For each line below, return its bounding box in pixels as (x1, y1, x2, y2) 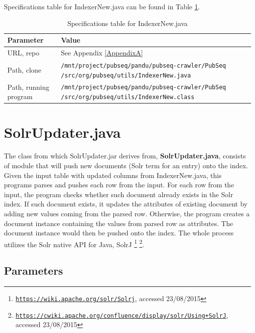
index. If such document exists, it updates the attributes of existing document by (4, 199, 248, 209)
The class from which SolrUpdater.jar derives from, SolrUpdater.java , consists (4, 151, 246, 161)
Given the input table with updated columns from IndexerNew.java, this (4, 170, 222, 180)
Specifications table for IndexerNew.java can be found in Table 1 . (4, 1, 200, 11)
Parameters (4, 263, 63, 278)
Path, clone (7, 64, 42, 75)
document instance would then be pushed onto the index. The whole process (4, 228, 234, 238)
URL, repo (7, 48, 39, 58)
